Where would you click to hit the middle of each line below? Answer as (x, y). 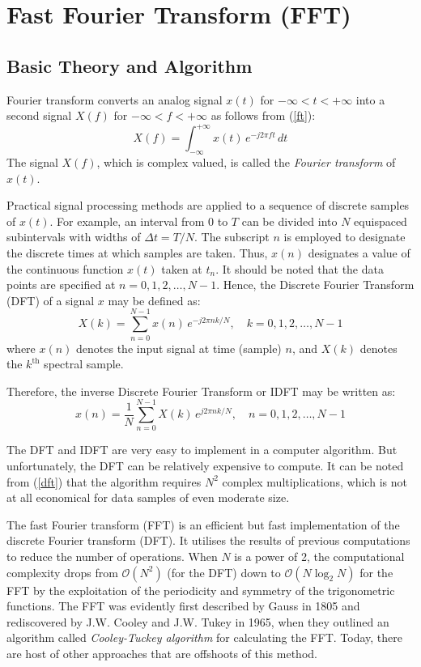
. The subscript (232, 237)
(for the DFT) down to (224, 572)
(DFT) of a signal (51, 300)
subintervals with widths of (74, 237)
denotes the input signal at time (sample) (179, 348)
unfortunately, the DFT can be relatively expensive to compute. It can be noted (205, 466)
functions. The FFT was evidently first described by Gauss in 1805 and (183, 606)
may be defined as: (154, 300)
